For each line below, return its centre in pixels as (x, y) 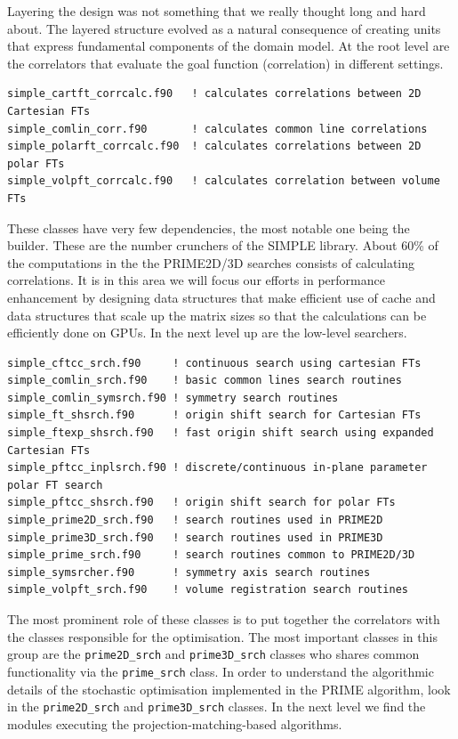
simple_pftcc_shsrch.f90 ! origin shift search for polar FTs (201, 503)
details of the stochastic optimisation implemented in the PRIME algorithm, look (229, 689)
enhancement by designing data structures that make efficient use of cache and (221, 297)
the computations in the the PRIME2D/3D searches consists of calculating (211, 262)
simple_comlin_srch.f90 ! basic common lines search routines (205, 381)
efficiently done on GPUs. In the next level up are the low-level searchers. (207, 333)
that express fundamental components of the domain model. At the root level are (229, 46)
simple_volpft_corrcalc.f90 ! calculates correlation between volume (224, 181)
